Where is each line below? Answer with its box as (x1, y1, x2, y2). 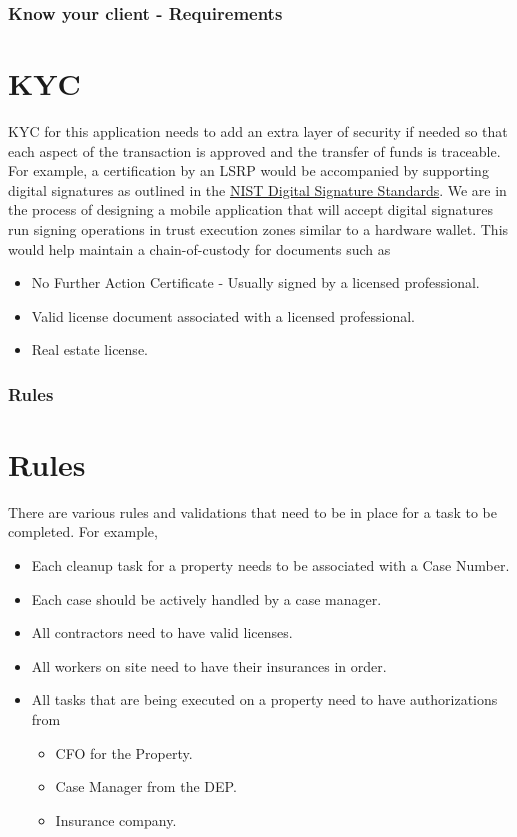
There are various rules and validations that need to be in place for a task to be (8, 501, 497, 522)
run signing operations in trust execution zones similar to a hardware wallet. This (8, 218, 509, 239)
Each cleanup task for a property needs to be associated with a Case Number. (31, 555, 510, 576)
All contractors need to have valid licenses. (31, 622, 293, 643)
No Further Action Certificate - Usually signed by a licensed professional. (31, 272, 480, 293)
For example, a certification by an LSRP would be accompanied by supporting (8, 160, 489, 181)
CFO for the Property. (55, 742, 193, 763)
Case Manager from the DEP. (55, 776, 237, 797)
